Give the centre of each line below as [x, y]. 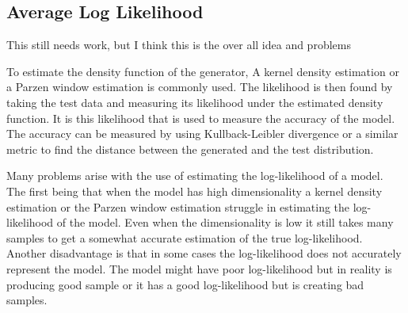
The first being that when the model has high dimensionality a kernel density [194, 191]
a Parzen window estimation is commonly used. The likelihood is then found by [200, 87]
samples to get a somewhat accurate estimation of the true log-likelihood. [185, 237]
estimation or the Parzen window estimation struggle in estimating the [178, 206]
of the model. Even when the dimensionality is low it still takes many [225, 222]
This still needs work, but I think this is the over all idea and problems [179, 45]
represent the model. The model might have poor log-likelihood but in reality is [199, 268]
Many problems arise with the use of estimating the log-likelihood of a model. [195, 176]
